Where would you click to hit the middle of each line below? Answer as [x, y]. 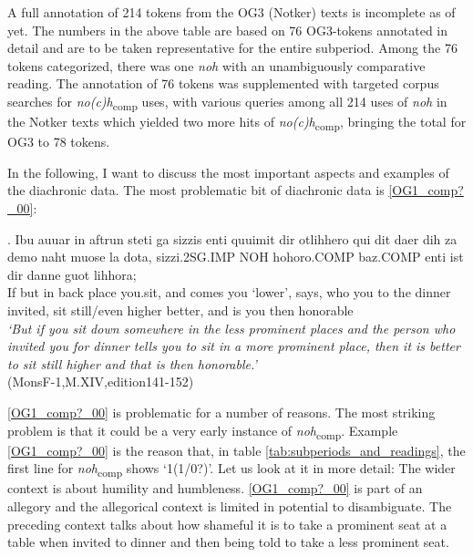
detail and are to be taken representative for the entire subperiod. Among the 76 [232, 48]
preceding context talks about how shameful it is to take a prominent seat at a [227, 524]
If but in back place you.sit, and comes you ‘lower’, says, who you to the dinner [229, 292]
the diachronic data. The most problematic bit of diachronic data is [196, 190]
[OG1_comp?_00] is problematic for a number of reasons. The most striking [221, 412]
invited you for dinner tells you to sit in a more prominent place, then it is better [234, 346]
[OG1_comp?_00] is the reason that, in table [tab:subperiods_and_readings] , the [236, 450]
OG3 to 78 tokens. [59, 142]
